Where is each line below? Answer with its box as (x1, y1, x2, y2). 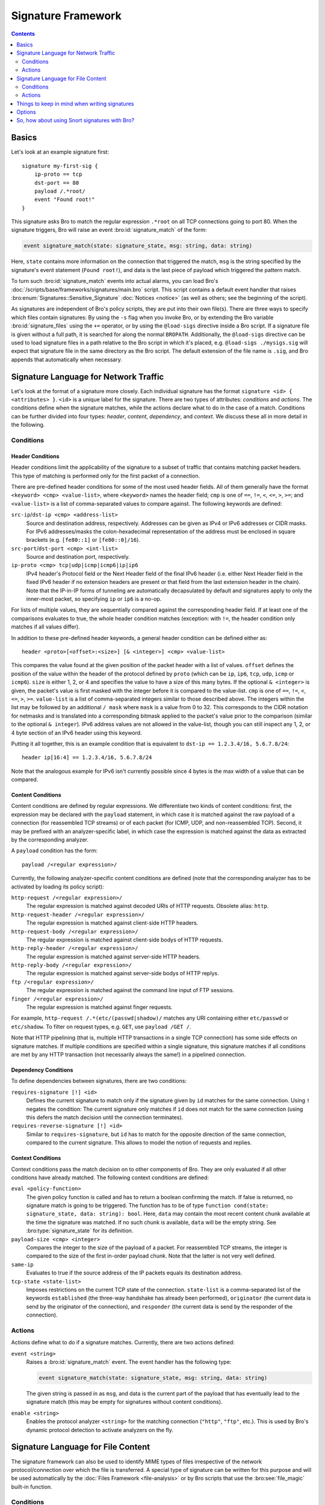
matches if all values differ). (11, 623, 81, 630)
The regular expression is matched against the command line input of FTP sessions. (26, 987, 235, 994)
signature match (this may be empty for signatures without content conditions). (26, 1398, 223, 1406)
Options (16, 108, 36, 116)
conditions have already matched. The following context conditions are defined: (11, 1174, 209, 1181)
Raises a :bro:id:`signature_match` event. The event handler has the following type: (26, 1358, 232, 1366)
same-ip (11, 1261, 34, 1268)
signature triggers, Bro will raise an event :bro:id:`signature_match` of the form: (11, 226, 207, 234)
